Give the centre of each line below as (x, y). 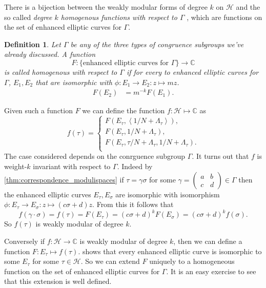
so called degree (28, 17)
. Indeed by (135, 166)
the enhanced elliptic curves (48, 194)
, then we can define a (208, 241)
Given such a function (38, 110)
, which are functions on (224, 17)
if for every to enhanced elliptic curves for (192, 71)
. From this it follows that (133, 204)
